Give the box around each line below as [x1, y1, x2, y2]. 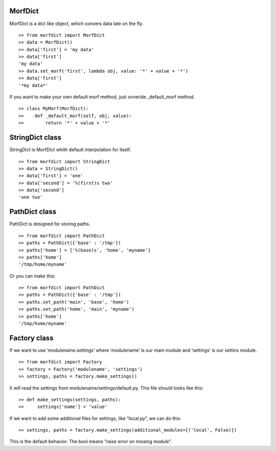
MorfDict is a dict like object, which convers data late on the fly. [9, 20, 144, 27]
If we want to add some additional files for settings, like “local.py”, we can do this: [9, 415, 181, 421]
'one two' [18, 195, 43, 200]
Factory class [9, 333, 54, 342]
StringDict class [9, 133, 61, 142]
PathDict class [9, 207, 56, 216]
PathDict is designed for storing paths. [9, 221, 90, 227]
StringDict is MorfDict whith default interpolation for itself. [9, 146, 131, 153]
